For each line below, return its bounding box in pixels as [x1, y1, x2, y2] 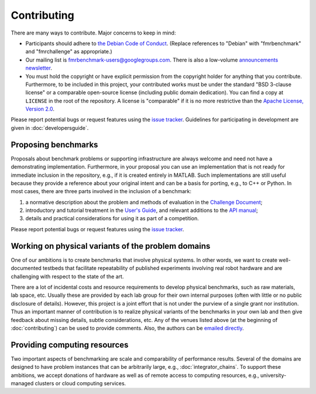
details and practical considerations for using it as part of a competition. [25, 215, 199, 222]
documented [11, 265, 42, 272]
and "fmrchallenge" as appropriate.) [25, 48, 112, 55]
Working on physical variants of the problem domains [11, 241, 211, 251]
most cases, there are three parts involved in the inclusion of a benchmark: [11, 188, 191, 195]
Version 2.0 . [25, 105, 55, 112]
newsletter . [25, 64, 53, 71]
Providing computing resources [11, 340, 129, 350]
